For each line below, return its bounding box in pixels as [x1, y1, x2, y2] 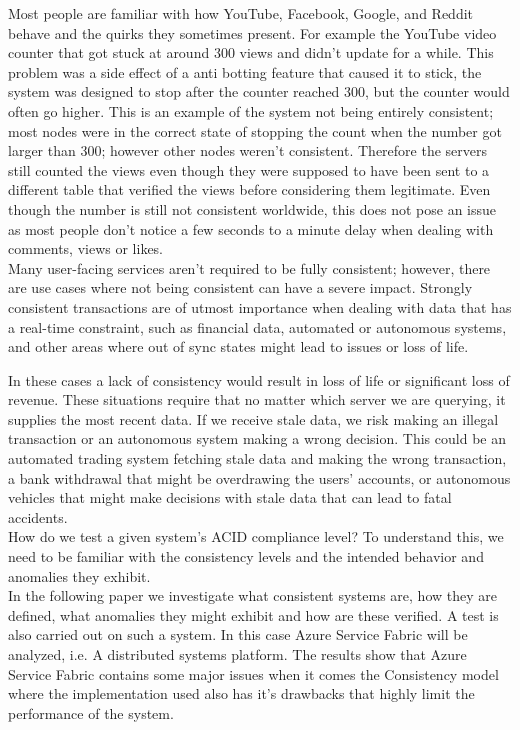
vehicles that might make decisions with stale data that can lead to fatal [8, 487, 452, 508]
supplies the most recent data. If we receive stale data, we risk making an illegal [8, 408, 499, 429]
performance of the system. [8, 702, 174, 723]
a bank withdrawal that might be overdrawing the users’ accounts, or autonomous [8, 467, 511, 488]
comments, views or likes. [8, 238, 164, 259]
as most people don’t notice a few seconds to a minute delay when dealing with [8, 218, 494, 239]
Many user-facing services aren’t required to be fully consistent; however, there [8, 257, 491, 278]
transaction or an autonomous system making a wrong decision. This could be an [8, 428, 506, 449]
